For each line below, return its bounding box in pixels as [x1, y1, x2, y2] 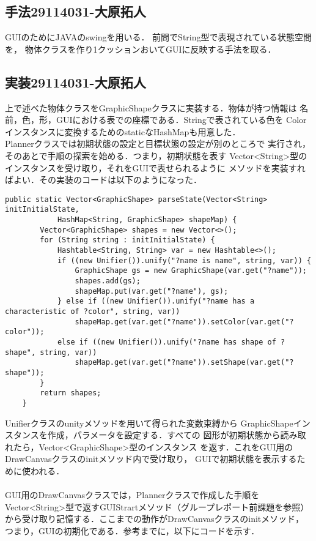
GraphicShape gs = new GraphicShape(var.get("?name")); [75, 266, 307, 275]
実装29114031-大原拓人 [5, 72, 146, 91]
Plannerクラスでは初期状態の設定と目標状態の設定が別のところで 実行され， [5, 137, 311, 150]
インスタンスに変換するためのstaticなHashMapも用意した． [5, 125, 241, 138]
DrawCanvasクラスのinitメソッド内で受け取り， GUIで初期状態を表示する [5, 452, 297, 465]
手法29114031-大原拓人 [5, 2, 146, 21]
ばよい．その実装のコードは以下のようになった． [5, 173, 202, 186]
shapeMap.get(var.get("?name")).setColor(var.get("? [75, 317, 294, 326]
